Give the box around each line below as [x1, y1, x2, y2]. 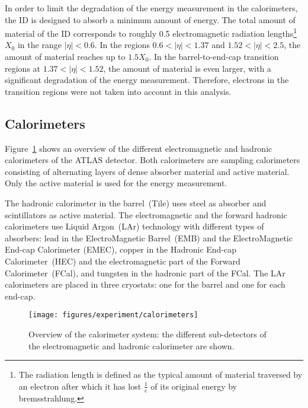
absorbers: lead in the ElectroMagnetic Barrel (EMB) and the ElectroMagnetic [5, 231, 293, 244]
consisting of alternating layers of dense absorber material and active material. [5, 165, 290, 177]
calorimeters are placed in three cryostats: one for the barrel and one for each [5, 278, 285, 291]
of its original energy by [150, 380, 237, 392]
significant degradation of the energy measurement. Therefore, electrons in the [5, 74, 289, 86]
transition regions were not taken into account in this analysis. [5, 85, 232, 97]
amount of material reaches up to [5, 50, 126, 63]
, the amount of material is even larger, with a [103, 62, 271, 74]
